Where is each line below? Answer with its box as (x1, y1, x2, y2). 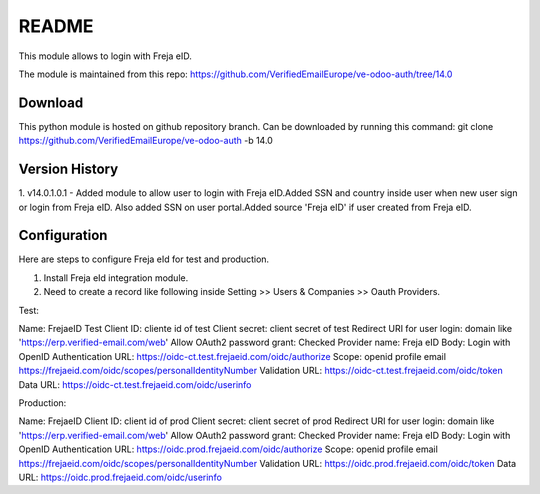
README (18, 15, 94, 37)
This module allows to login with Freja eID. (18, 50, 192, 62)
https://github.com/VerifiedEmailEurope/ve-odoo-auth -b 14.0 (18, 135, 274, 147)
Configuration (18, 227, 108, 244)
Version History (18, 161, 119, 178)
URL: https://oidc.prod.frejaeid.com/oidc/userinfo (18, 471, 222, 483)
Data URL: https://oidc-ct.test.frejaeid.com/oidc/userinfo (18, 378, 252, 390)
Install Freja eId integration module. (43, 271, 189, 284)
